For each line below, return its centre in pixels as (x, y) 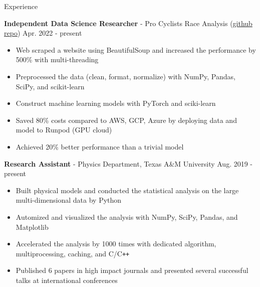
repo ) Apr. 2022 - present (43, 33)
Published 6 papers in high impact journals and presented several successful (132, 270)
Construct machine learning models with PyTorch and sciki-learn (116, 103)
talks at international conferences (67, 280)
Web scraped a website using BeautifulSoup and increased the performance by (136, 49)
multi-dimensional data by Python (69, 200)
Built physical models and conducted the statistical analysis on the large (127, 190)
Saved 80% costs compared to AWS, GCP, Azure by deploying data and (126, 120)
